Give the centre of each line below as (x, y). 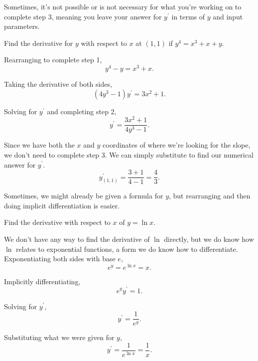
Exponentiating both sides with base (60, 259)
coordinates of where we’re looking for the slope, (177, 145)
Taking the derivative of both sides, (58, 84)
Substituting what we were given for (59, 337)
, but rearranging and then (210, 196)
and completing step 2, (82, 111)
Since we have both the (39, 145)
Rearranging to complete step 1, (53, 60)
